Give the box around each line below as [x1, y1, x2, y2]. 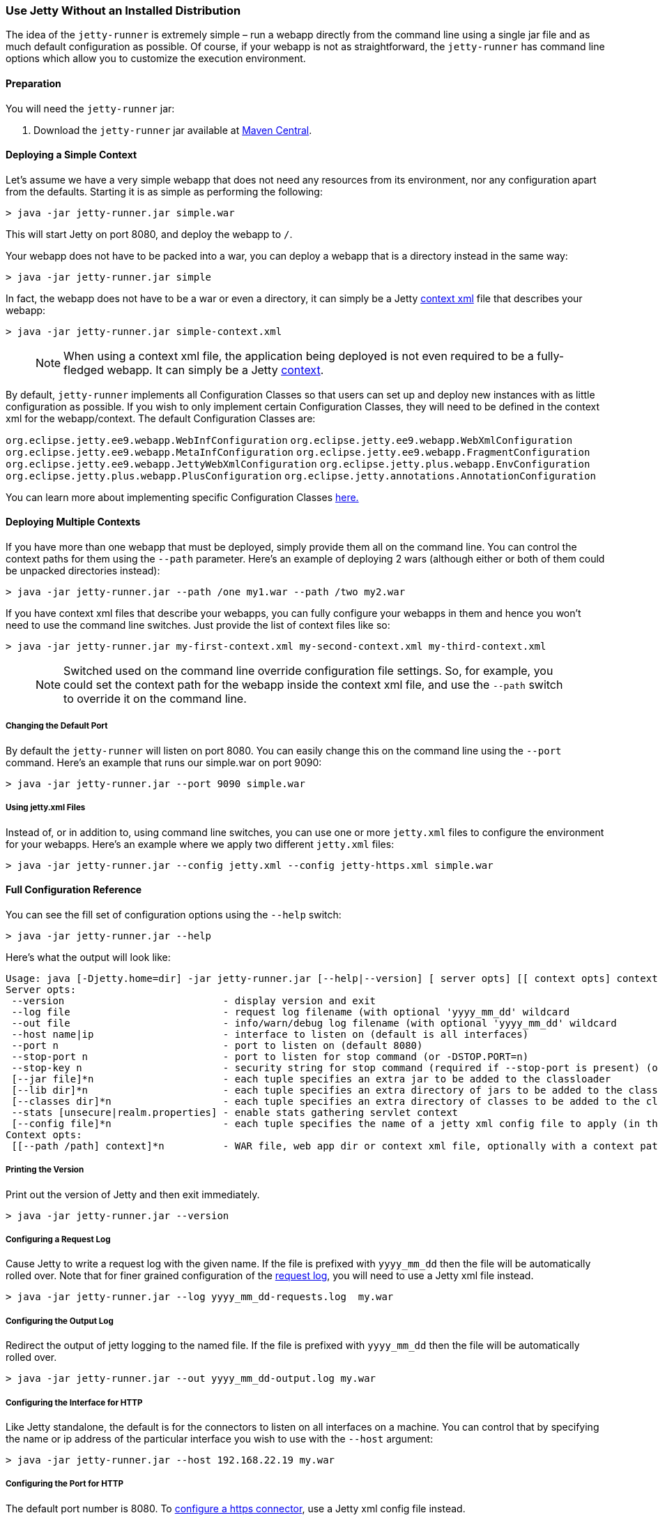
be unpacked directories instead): [6, 565, 160, 577]
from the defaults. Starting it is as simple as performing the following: [6, 185, 323, 198]
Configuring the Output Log [6, 1316, 114, 1326]
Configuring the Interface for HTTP [6, 1397, 143, 1408]
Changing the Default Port [6, 721, 108, 731]
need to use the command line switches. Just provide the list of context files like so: [6, 619, 390, 632]
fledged [63, 362, 104, 377]
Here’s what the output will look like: [6, 951, 171, 963]
